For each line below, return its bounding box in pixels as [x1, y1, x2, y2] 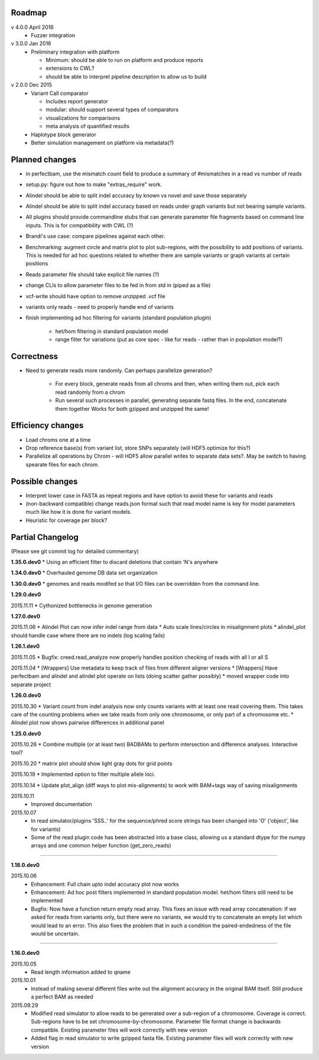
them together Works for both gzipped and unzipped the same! [55, 405, 209, 412]
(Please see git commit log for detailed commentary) [11, 547, 139, 555]
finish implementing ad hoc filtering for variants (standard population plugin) [25, 314, 211, 321]
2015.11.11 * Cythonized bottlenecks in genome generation [11, 602, 152, 609]
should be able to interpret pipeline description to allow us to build [45, 73, 207, 80]
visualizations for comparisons [45, 114, 121, 121]
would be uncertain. [31, 930, 80, 937]
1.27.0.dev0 [11, 613, 41, 620]
